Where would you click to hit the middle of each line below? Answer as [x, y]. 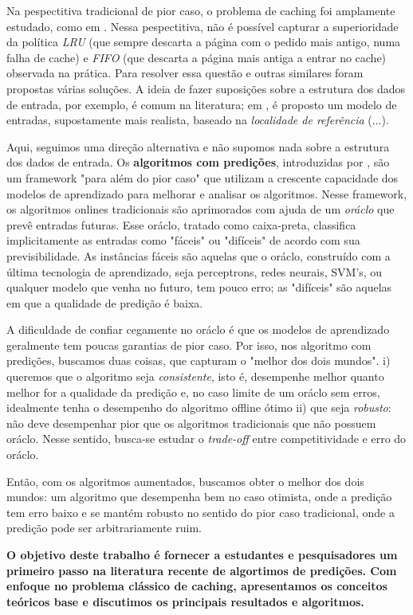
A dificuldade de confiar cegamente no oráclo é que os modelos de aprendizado [198, 329]
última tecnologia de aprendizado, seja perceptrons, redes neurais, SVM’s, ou [195, 271]
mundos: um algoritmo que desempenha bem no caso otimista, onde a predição [199, 497]
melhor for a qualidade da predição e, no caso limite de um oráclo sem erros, [193, 392]
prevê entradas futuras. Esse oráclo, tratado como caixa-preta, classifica [181, 224]
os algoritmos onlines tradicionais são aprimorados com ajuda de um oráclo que [201, 209]
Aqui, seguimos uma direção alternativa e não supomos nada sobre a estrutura [198, 146]
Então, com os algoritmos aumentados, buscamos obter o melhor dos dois [185, 481]
